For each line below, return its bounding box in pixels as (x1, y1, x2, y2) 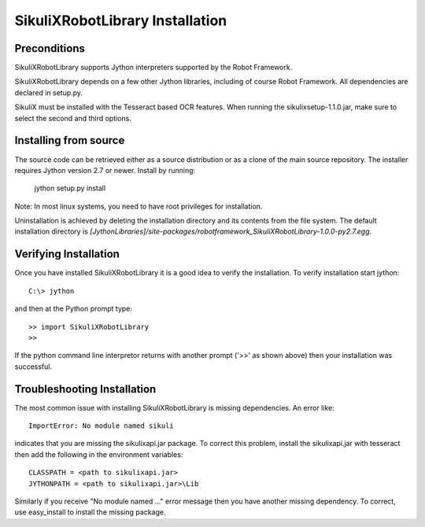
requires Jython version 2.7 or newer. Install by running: (14, 165, 196, 175)
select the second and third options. (14, 113, 131, 123)
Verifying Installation (14, 248, 120, 261)
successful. (14, 362, 53, 371)
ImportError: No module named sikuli (28, 422, 175, 430)
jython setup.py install (34, 183, 106, 193)
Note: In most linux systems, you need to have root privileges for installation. (14, 201, 263, 211)
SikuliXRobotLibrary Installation (14, 12, 227, 29)
